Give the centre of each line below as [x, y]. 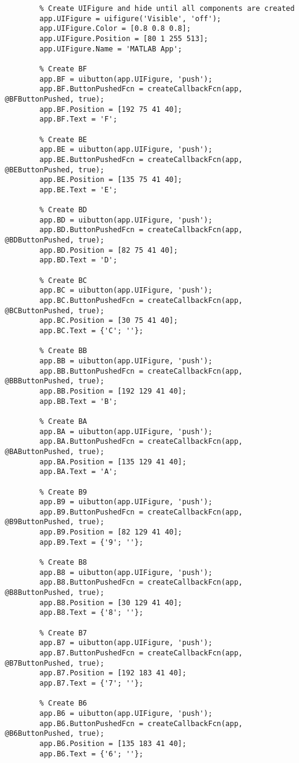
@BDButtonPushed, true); [55, 240]
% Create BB [63, 351]
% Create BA [63, 421]
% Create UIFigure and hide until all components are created [167, 8]
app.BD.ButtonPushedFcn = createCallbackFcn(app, [141, 230]
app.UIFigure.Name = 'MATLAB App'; [111, 49]
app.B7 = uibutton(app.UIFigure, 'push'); [126, 643]
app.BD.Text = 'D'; [79, 260]
